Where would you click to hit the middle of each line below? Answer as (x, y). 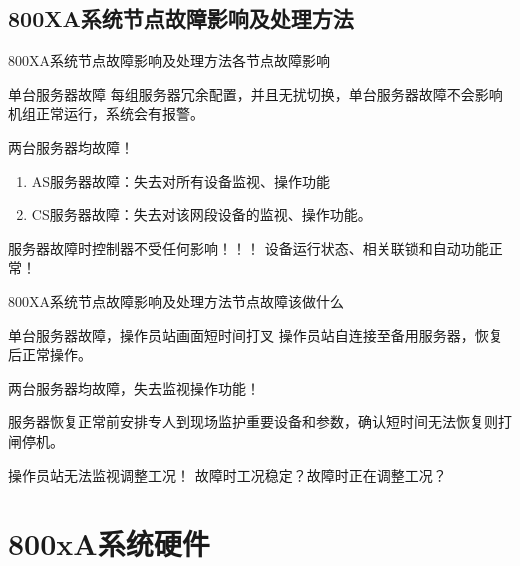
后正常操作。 (50, 354)
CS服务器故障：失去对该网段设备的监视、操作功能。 (201, 214)
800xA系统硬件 (109, 543)
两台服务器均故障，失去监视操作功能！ (134, 387)
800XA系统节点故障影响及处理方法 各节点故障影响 (169, 60)
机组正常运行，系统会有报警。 (106, 113)
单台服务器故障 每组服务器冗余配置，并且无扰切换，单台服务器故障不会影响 (255, 93)
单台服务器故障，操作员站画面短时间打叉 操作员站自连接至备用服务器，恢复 (255, 334)
